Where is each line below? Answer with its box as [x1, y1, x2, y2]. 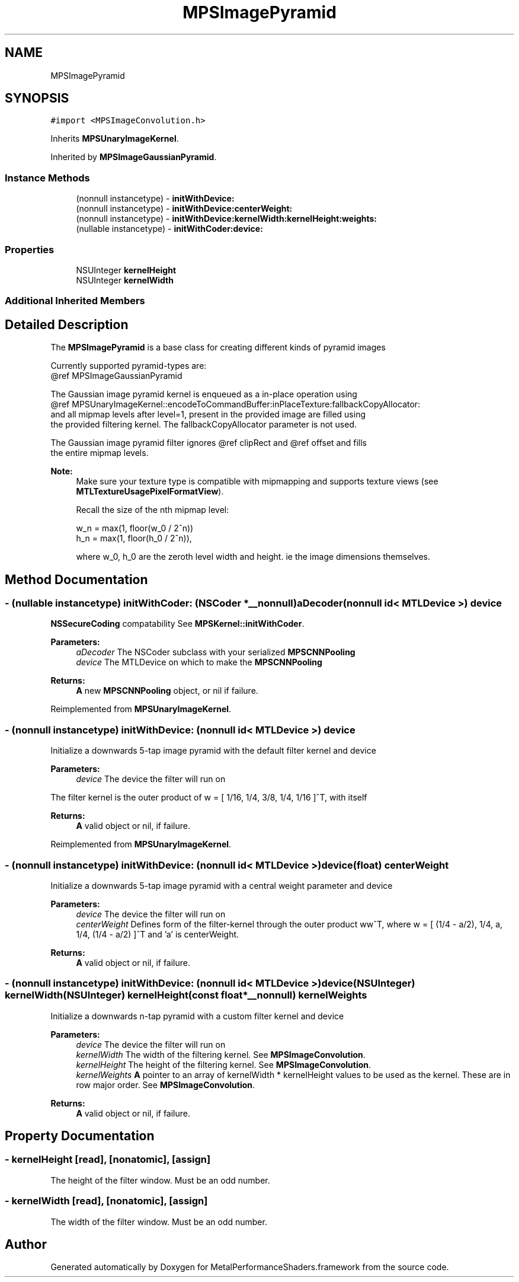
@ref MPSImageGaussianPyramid [50, 371, 182, 381]
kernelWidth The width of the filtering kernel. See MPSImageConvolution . [76, 1049, 366, 1060]
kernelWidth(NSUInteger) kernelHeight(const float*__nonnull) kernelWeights [5, 989, 367, 1002]
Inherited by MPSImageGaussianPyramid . [50, 152, 217, 162]
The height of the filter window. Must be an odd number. [50, 1175, 270, 1185]
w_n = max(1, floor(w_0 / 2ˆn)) [76, 523, 194, 534]
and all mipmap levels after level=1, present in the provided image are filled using [50, 409, 366, 420]
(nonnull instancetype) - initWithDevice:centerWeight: [76, 203, 293, 214]
